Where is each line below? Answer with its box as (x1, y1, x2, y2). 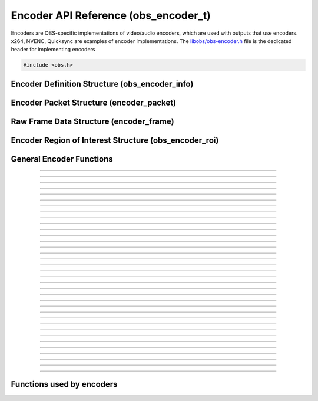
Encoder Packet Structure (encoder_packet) (11, 97, 177, 107)
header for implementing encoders (11, 46, 95, 53)
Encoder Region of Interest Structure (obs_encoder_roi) (11, 135, 219, 145)
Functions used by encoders (11, 379, 118, 389)
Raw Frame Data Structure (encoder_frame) (11, 116, 174, 126)
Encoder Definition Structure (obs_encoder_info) (11, 78, 194, 88)
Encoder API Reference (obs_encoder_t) (11, 9, 211, 22)
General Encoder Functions (11, 154, 113, 164)
